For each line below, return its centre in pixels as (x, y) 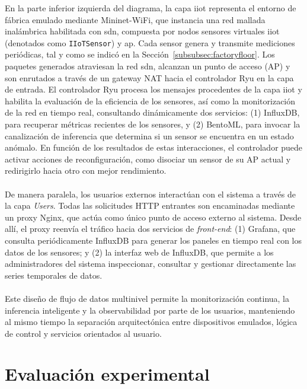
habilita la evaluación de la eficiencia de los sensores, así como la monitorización (150, 101)
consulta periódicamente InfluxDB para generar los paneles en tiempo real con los (153, 240)
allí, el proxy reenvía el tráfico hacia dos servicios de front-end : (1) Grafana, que (150, 229)
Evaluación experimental (107, 374)
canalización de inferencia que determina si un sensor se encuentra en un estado (149, 135)
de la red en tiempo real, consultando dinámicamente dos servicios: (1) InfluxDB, (152, 112)
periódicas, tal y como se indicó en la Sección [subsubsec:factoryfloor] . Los (140, 54)
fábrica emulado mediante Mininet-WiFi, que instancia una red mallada (135, 19)
